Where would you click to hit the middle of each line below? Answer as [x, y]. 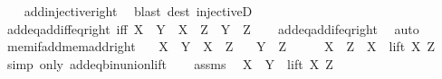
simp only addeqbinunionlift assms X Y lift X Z [170, 63]
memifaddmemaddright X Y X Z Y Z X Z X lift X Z [221, 46]
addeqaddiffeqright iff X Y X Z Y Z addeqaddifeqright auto [213, 28]
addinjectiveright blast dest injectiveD [138, 11]
